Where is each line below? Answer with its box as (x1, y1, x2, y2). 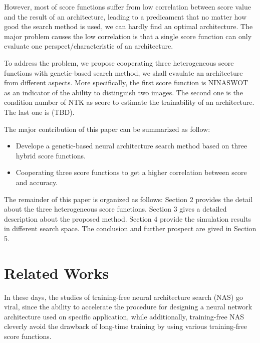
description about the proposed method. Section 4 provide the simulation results (4, 213, 251, 224)
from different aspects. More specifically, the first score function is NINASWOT (4, 77, 248, 88)
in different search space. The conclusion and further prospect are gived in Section (4, 223, 256, 234)
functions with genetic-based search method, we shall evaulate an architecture (4, 67, 243, 78)
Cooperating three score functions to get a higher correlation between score (16, 167, 247, 178)
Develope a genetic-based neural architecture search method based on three (16, 140, 247, 151)
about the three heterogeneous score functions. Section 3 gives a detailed (4, 204, 227, 214)
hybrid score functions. (16, 150, 86, 160)
